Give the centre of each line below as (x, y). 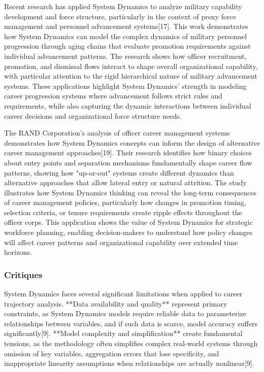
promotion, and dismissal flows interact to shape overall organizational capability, (131, 66)
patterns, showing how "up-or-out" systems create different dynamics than (119, 172)
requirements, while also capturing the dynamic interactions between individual (128, 105)
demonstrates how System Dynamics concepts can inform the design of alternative (132, 142)
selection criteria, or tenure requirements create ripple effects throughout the (123, 212)
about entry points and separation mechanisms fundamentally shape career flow (128, 162)
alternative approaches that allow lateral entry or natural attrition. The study (125, 182)
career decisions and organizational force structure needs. (93, 115)
